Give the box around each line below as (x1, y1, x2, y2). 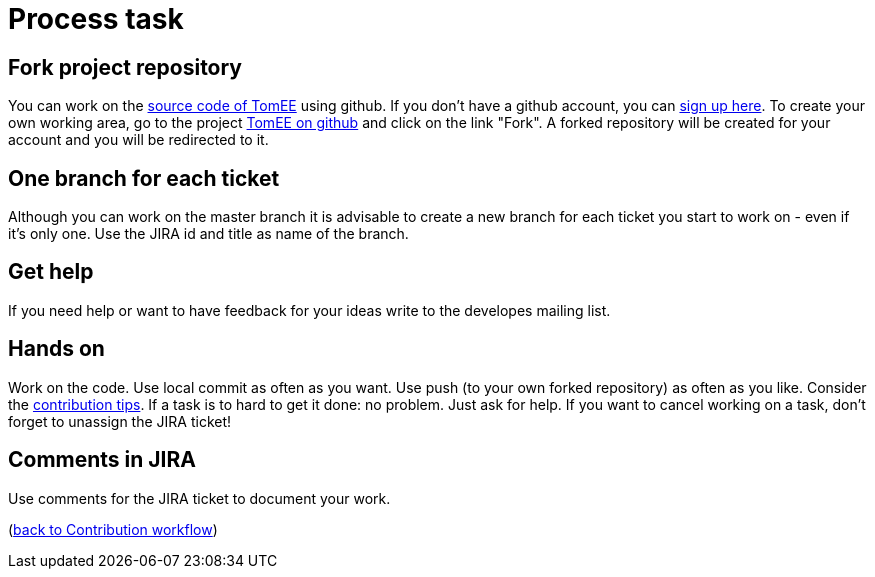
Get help (8, 259, 94, 285)
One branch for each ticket (8, 165, 280, 191)
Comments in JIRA (8, 447, 196, 473)
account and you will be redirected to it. (8, 131, 269, 149)
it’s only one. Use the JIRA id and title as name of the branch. (8, 225, 409, 243)
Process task (8, 2, 184, 36)
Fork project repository (8, 54, 243, 80)
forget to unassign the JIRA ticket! (8, 412, 232, 430)
